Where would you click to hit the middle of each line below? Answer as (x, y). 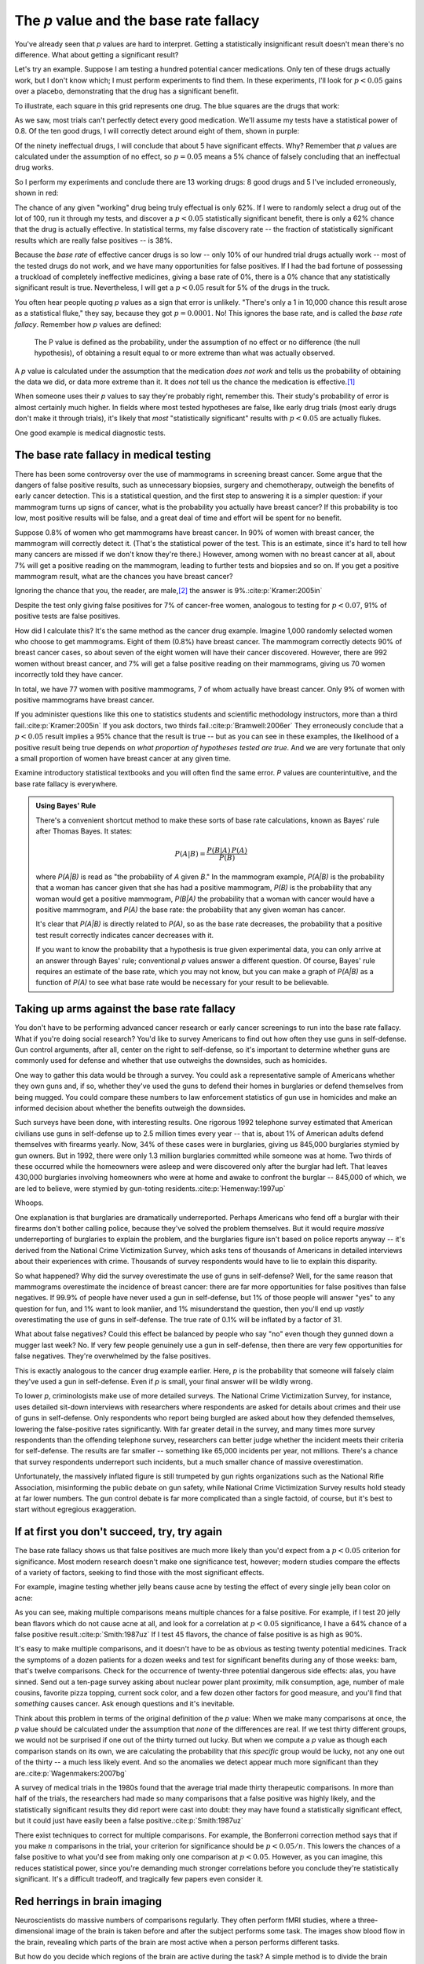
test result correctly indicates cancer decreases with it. (125, 935)
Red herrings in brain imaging (88, 1901)
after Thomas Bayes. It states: (84, 831)
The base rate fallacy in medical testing (113, 455)
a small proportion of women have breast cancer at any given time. (123, 758)
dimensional (34, 1931)
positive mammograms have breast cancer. (84, 700)
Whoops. (29, 1203)
